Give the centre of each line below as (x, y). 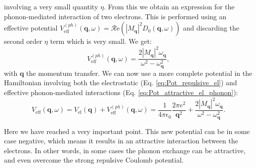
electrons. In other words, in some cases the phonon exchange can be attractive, (125, 150)
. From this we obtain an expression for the (169, 6)
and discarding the (211, 28)
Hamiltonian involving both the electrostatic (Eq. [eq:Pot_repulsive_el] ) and (121, 83)
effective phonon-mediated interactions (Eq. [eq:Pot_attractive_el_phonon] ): (121, 92)
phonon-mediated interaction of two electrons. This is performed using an (115, 16)
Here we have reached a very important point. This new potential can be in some (127, 131)
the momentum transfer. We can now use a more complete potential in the (139, 73)
